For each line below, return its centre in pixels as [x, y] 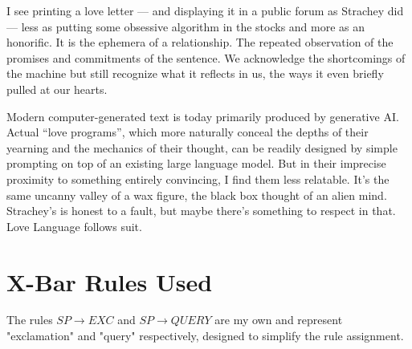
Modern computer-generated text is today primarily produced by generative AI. [203, 116]
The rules [30, 320]
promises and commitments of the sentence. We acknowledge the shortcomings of [206, 57]
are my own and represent [279, 320]
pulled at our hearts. [57, 89]
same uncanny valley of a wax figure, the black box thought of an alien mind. [197, 195]
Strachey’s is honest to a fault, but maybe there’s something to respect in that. [201, 211]
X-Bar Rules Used [110, 281]
